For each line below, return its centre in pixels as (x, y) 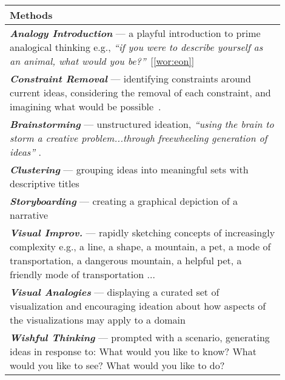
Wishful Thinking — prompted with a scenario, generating (140, 337)
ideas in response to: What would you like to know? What (133, 351)
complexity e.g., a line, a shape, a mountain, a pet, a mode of (140, 246)
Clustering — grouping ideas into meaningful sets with (129, 169)
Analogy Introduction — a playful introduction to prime (135, 33)
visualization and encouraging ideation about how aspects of (138, 306)
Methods (31, 15)
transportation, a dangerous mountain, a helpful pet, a (126, 260)
